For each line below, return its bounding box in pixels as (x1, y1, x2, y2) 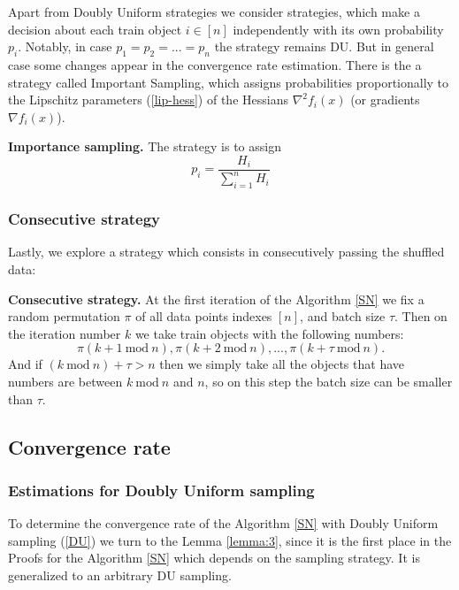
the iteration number (8, 324, 121, 342)
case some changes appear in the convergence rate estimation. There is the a (8, 55, 422, 73)
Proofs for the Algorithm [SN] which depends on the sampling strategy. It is (8, 548, 420, 567)
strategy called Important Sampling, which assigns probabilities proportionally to (8, 73, 449, 91)
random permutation (8, 307, 120, 326)
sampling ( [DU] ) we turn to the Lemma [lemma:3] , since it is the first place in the (8, 531, 452, 549)
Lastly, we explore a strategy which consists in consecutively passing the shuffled (8, 242, 445, 261)
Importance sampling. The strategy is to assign (8, 137, 281, 156)
